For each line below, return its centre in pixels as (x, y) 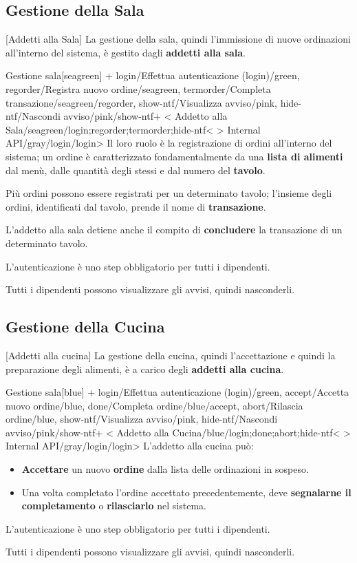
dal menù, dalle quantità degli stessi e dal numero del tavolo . (136, 170)
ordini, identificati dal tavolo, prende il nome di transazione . (136, 206)
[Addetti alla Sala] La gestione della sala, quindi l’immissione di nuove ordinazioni (178, 39)
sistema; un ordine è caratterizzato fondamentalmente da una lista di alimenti (174, 156)
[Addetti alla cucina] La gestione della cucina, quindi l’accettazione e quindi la (171, 355)
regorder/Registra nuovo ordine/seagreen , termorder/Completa (138, 88)
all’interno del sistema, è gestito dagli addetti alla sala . (126, 52)
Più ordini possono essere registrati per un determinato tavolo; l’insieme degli (169, 193)
